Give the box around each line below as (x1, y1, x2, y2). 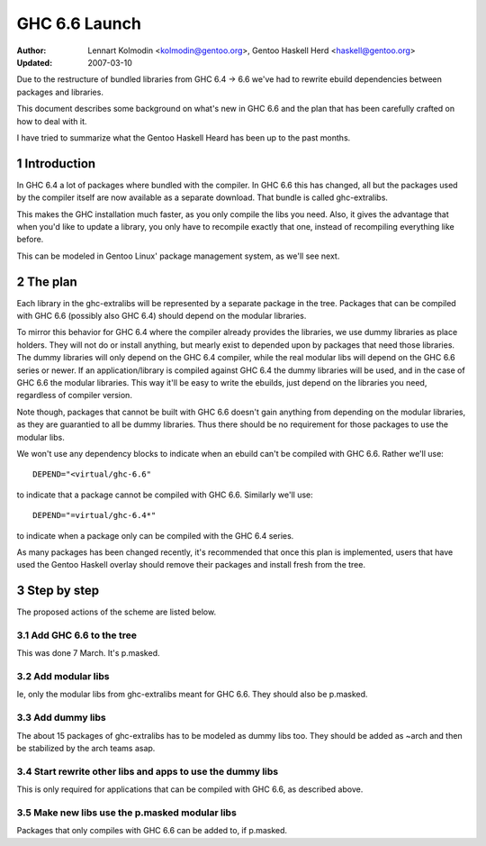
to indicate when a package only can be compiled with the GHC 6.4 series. (16, 530, 294, 541)
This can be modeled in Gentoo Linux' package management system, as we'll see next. (16, 250, 340, 261)
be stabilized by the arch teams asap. (16, 743, 156, 754)
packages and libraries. (16, 86, 103, 97)
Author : (16, 45, 47, 56)
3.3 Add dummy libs (16, 712, 107, 724)
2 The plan (16, 274, 77, 289)
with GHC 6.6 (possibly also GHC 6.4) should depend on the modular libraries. (16, 311, 307, 322)
